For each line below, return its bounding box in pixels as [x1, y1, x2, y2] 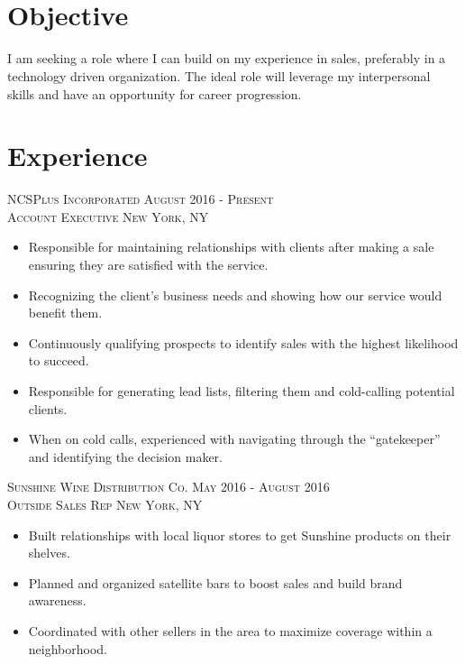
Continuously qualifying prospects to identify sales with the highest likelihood [28, 333, 459, 352]
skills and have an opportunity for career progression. [7, 84, 302, 103]
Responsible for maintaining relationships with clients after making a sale [28, 237, 434, 256]
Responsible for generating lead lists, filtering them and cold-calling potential [28, 381, 455, 400]
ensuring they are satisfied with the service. [28, 255, 269, 273]
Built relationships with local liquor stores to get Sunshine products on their [28, 525, 451, 544]
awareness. [28, 591, 87, 610]
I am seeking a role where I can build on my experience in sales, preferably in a [7, 49, 446, 68]
